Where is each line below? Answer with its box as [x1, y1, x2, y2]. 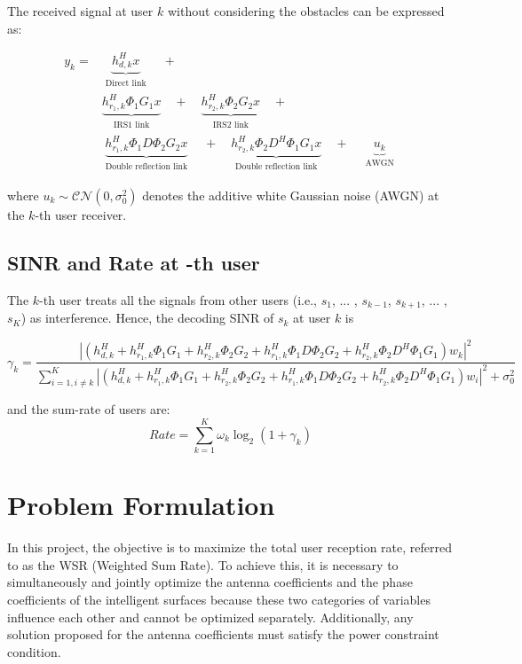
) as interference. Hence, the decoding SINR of [20, 309, 274, 327]
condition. [7, 642, 61, 660]
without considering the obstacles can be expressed [167, 2, 445, 20]
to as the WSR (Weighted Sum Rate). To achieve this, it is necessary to [7, 555, 399, 574]
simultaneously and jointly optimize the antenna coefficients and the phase [7, 573, 413, 591]
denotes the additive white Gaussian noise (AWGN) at [142, 185, 439, 204]
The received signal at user [7, 2, 154, 20]
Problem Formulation [7, 487, 275, 523]
